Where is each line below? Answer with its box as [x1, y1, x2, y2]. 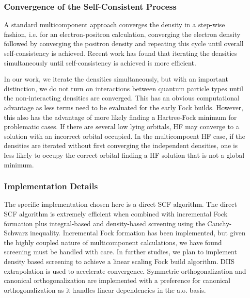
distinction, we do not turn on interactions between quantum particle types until [4, 83, 243, 93]
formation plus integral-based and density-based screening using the [4, 218, 205, 228]
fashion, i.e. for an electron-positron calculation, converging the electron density [4, 29, 241, 39]
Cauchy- [207, 218, 232, 228]
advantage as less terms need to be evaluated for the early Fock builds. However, [4, 102, 243, 112]
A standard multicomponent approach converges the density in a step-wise [4, 19, 225, 30]
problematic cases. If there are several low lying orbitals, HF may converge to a [4, 121, 239, 132]
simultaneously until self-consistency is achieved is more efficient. [4, 57, 196, 67]
